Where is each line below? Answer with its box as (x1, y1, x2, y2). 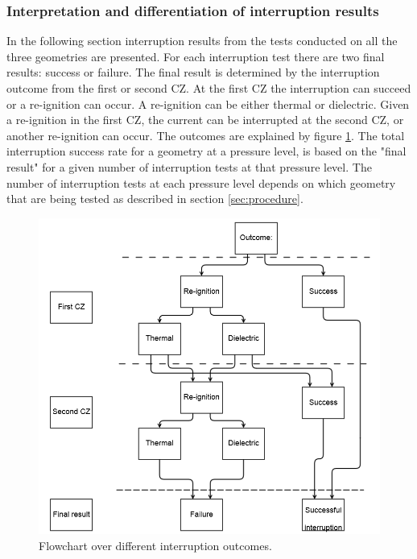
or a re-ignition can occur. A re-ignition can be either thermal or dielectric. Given (6, 95, 410, 112)
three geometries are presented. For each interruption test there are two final (6, 48, 385, 64)
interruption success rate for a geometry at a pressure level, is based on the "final (6, 143, 407, 159)
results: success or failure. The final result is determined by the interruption (6, 64, 380, 81)
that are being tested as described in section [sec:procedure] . (6, 190, 303, 207)
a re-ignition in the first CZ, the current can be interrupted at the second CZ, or (6, 111, 404, 128)
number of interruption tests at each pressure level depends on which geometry (6, 174, 396, 191)
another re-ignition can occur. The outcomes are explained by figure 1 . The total (6, 126, 405, 143)
